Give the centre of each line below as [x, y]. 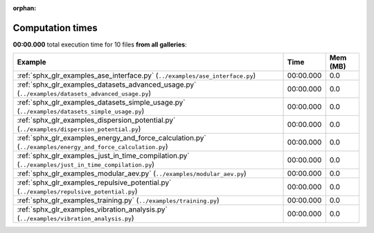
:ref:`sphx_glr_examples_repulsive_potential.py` [94, 182]
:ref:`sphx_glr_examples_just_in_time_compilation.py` [103, 156]
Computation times [55, 28]
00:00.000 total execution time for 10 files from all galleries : [100, 44]
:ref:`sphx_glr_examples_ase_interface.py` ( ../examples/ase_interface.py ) [136, 76]
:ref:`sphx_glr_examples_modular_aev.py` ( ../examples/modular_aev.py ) [132, 173]
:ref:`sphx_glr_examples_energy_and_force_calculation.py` [112, 138]
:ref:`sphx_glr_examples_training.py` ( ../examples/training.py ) [118, 200]
